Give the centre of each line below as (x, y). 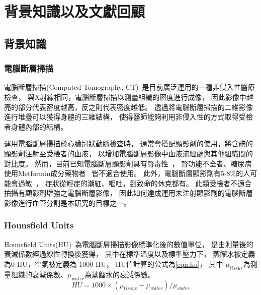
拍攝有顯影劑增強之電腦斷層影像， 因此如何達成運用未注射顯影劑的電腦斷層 (128, 193)
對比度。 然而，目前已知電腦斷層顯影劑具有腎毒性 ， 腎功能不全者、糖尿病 (128, 163)
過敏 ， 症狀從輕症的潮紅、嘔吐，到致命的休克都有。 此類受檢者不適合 (135, 183)
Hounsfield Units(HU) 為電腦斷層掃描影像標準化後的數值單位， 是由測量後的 (129, 244)
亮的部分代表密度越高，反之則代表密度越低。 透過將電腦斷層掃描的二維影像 (128, 107)
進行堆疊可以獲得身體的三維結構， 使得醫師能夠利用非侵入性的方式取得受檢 (128, 117)
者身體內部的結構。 (36, 126)
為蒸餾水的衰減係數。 (119, 274)
